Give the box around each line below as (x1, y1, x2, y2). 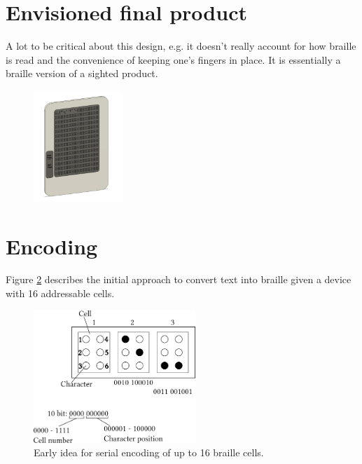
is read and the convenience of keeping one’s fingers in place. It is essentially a (6, 52, 341, 67)
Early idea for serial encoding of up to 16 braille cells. (34, 445, 264, 460)
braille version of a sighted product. (6, 66, 158, 81)
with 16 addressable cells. (6, 286, 115, 301)
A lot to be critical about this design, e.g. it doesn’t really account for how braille (6, 39, 356, 53)
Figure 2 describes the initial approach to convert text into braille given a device (6, 272, 351, 287)
